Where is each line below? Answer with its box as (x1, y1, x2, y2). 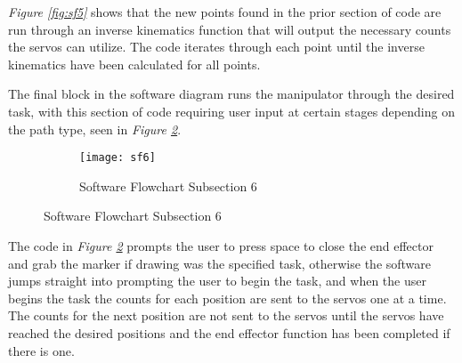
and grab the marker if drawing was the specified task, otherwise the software (8, 254, 432, 272)
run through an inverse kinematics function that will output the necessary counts (8, 20, 451, 38)
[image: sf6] (79, 151, 156, 165)
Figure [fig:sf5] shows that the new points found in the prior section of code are (8, 3, 442, 20)
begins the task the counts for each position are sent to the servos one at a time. (8, 288, 447, 307)
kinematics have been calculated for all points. (8, 54, 261, 73)
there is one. (8, 341, 75, 359)
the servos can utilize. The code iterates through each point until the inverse (8, 37, 425, 56)
